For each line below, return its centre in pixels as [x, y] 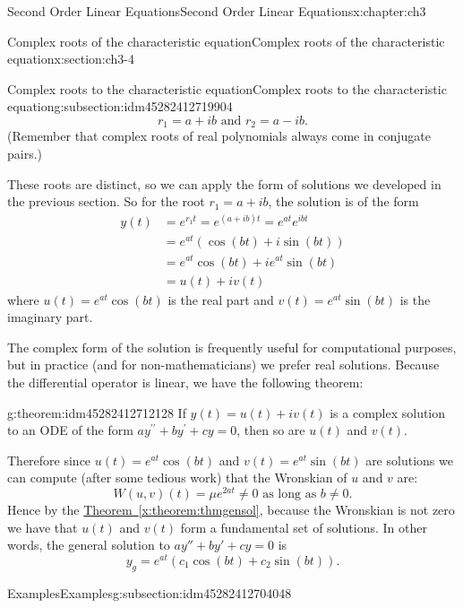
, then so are [271, 430]
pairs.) [25, 154]
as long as [290, 494]
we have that [43, 527]
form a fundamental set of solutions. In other [304, 527]
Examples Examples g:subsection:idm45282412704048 [150, 592]
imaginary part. [50, 317]
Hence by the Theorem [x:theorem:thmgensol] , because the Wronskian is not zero [231, 509]
